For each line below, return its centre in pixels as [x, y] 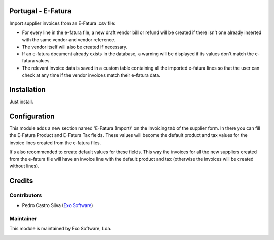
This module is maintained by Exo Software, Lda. [60, 229]
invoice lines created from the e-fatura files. [55, 143]
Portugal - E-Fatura [40, 11]
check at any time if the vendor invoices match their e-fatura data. [91, 75]
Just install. [21, 102]
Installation [27, 90]
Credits [21, 180]
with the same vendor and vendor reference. [69, 40]
